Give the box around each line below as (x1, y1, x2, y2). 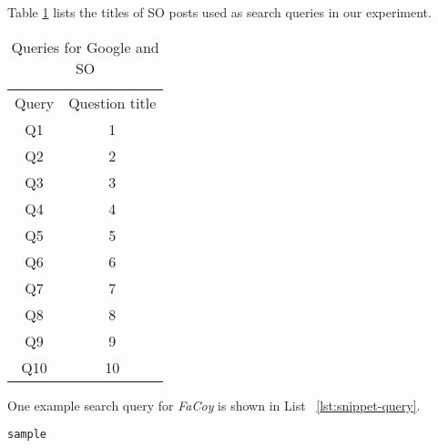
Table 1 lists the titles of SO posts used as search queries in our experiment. (7, 3, 432, 21)
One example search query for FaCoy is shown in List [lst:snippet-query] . (7, 395, 421, 414)
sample (7, 428, 46, 442)
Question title (68, 91, 157, 113)
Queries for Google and (11, 36, 159, 57)
